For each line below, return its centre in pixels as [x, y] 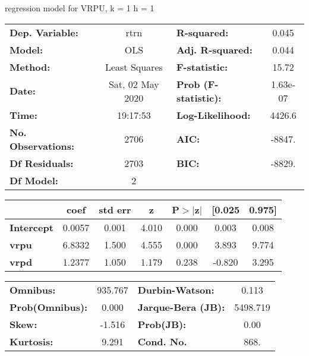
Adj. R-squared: [214, 49]
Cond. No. [162, 341]
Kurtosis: [31, 341]
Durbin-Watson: [176, 289]
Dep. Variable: [44, 32]
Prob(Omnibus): [49, 307]
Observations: [42, 146]
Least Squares [134, 67]
